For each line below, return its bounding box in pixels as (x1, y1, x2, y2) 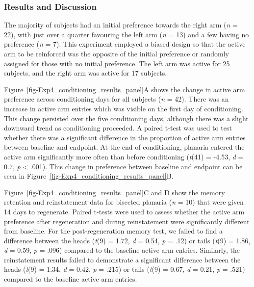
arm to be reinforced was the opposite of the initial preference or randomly (4, 49, 229, 58)
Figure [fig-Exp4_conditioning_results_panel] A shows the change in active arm (4, 84, 245, 94)
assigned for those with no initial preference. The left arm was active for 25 (4, 58, 230, 68)
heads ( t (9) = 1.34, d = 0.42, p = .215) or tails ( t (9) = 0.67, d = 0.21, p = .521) (4, 264, 245, 274)
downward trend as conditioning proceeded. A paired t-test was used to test (4, 123, 232, 133)
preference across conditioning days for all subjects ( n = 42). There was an (4, 94, 229, 104)
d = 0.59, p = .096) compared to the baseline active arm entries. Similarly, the (4, 245, 240, 255)
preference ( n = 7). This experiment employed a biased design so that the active (4, 39, 246, 49)
